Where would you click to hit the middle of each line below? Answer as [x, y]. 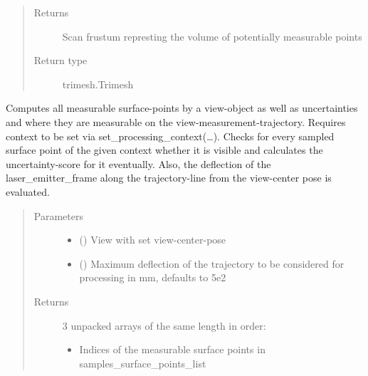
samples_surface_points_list [143, 363]
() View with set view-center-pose [153, 240]
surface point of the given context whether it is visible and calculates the [164, 150]
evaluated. [28, 191]
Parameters [58, 215]
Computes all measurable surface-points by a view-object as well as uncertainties [182, 108]
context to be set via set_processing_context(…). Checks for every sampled [170, 136]
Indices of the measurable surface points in [172, 349]
